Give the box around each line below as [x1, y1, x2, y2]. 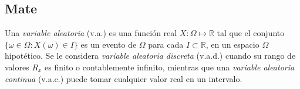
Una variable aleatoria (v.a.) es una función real [5, 27, 177, 39]
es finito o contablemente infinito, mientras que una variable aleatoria [45, 60, 295, 73]
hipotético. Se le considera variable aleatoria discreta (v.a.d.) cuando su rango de [5, 49, 296, 62]
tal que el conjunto [217, 27, 285, 39]
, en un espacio [205, 38, 259, 50]
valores [5, 60, 29, 73]
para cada [148, 38, 184, 50]
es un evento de [80, 38, 137, 50]
